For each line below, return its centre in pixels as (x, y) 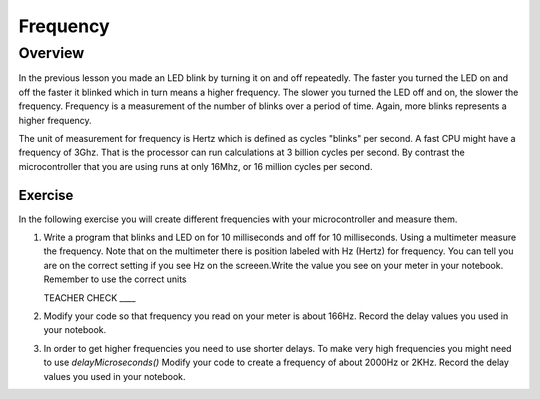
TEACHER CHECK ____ (89, 297)
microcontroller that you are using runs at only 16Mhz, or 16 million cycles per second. (195, 166)
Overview (51, 53)
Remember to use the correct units (115, 279)
